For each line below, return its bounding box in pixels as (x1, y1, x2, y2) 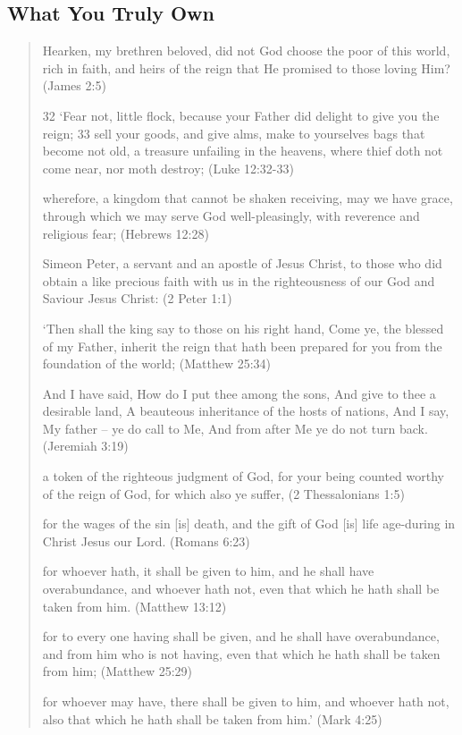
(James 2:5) (42, 76, 106, 95)
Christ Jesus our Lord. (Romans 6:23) (42, 531, 250, 550)
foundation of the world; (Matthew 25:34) (42, 354, 271, 373)
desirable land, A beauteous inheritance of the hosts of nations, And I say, (42, 401, 449, 420)
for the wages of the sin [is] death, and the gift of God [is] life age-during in (42, 514, 456, 533)
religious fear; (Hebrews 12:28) (42, 224, 209, 242)
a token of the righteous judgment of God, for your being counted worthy (42, 467, 444, 486)
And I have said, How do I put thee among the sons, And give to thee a (42, 384, 436, 402)
